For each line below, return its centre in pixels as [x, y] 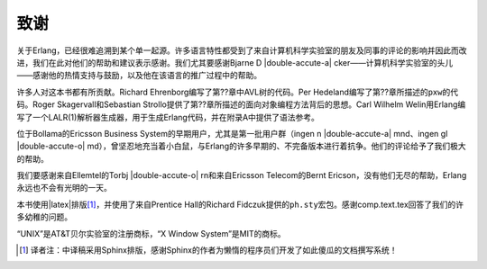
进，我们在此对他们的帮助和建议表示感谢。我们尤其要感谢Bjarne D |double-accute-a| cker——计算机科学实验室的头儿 [235, 62]
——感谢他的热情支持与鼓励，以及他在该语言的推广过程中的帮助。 [139, 76]
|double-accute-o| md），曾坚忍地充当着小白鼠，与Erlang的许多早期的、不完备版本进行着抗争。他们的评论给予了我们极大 [241, 146]
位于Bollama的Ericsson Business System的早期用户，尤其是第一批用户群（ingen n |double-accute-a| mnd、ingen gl [232, 133]
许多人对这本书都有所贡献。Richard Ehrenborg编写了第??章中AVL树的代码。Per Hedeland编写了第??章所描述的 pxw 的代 [238, 92]
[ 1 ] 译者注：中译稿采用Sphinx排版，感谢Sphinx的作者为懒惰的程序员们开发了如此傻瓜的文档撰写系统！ [208, 250]
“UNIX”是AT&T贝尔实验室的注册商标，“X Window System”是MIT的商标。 [151, 233]
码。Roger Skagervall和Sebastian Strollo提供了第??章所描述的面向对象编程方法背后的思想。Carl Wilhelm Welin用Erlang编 [241, 104]
